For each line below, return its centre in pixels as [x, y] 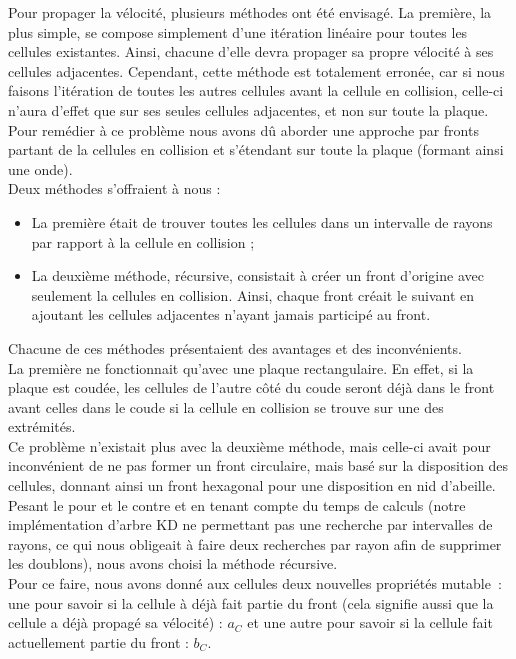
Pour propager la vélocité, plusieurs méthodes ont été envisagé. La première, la [250, 12]
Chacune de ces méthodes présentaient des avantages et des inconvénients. [235, 347]
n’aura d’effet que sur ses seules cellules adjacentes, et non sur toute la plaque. [248, 109]
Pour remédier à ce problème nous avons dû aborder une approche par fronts [243, 129]
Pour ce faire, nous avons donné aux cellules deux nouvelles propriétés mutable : [255, 583]
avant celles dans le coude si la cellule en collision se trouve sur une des [226, 406]
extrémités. [42, 426]
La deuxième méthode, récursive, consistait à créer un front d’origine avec [257, 275]
